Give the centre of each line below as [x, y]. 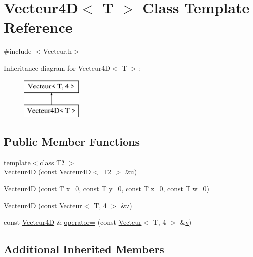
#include [18, 51]
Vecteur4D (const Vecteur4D [48, 172]
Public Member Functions [72, 141]
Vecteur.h [57, 51]
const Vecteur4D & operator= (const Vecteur [73, 222]
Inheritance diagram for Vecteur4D [57, 67]
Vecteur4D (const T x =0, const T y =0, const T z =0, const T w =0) [107, 189]
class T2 [52, 162]
